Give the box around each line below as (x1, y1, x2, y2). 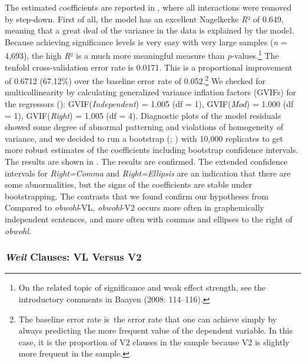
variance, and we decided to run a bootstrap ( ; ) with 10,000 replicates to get (5, 132, 284, 144)
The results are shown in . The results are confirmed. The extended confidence (5, 155, 288, 168)
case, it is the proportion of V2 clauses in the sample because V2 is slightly (18, 335, 290, 348)
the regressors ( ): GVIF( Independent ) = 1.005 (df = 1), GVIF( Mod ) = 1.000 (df (5, 98, 294, 110)
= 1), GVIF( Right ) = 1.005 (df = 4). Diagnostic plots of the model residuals (5, 109, 281, 121)
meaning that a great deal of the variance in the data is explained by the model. (5, 24, 294, 36)
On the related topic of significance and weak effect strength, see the (18, 281, 266, 294)
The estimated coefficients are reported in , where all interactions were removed (5, 1, 292, 13)
